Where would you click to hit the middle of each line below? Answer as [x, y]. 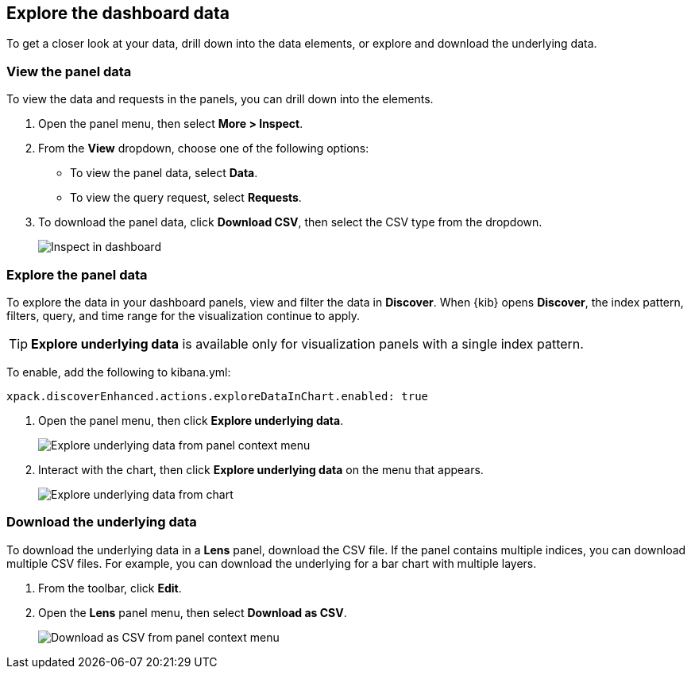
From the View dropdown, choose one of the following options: [204, 148]
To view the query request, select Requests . [186, 198]
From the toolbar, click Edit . [110, 588]
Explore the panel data [77, 274]
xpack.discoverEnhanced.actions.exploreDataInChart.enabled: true [218, 396]
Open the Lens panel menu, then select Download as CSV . [193, 612]
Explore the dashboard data [118, 13]
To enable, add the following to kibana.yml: [119, 372]
